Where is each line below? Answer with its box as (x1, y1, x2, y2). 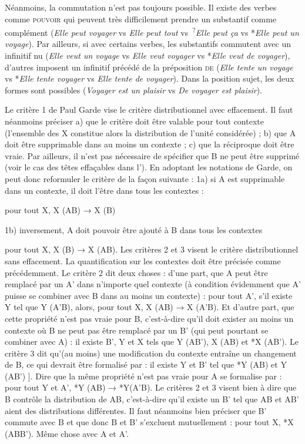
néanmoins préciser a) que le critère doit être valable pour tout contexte (5, 115, 264, 127)
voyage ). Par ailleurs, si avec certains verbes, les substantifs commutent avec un (5, 38, 291, 50)
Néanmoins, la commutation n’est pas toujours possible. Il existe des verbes (5, 1, 277, 13)
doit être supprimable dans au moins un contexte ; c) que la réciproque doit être (5, 138, 294, 150)
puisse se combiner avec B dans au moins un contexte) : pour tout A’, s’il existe (5, 289, 293, 301)
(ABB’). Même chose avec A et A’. (5, 427, 129, 439)
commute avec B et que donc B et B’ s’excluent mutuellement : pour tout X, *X (5, 416, 294, 428)
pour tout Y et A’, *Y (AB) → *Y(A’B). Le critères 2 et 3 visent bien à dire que (5, 381, 297, 393)
